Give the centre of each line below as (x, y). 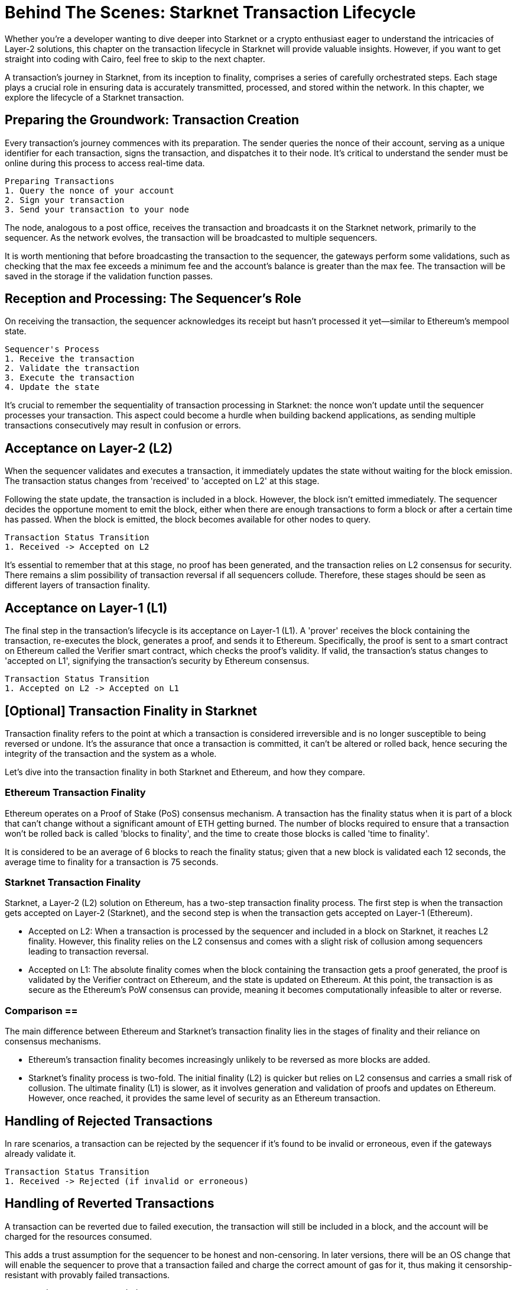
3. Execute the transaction (70, 378)
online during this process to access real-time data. (105, 163)
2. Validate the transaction (72, 368)
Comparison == (41, 1010)
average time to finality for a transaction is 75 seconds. (112, 862)
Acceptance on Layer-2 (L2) (89, 448)
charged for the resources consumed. (78, 1236)
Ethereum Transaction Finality (75, 793)
